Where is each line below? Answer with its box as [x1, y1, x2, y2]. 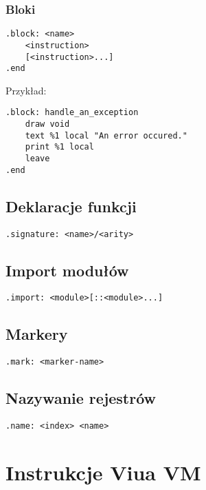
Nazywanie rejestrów [5, 387, 157, 409]
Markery [5, 323, 68, 345]
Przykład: [5, 83, 47, 97]
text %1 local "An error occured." [25, 130, 187, 141]
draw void [25, 119, 70, 130]
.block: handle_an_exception [5, 108, 139, 118]
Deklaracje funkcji [5, 195, 137, 216]
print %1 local [25, 142, 94, 152]
